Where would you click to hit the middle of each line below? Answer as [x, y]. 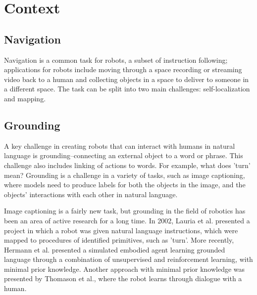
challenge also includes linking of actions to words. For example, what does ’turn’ [127, 165]
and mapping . [25, 98]
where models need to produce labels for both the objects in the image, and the [125, 185]
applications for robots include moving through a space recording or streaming [123, 69]
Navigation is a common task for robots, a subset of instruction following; [116, 60]
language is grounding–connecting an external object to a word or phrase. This [124, 155]
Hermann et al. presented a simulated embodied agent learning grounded [115, 249]
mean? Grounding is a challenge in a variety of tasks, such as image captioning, [125, 175]
